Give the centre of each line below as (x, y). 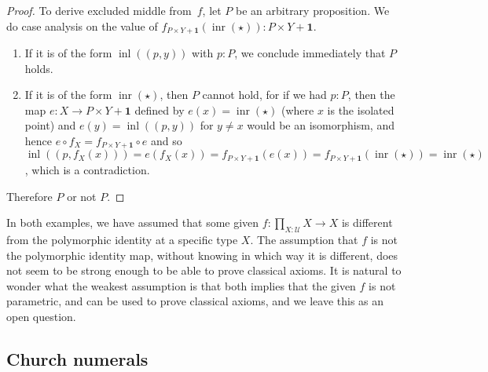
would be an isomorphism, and (321, 125)
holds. (39, 68)
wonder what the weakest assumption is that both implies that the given (181, 285)
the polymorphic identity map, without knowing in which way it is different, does (202, 255)
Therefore (29, 196)
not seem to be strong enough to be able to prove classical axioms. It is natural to (204, 270)
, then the (371, 95)
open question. (41, 316)
